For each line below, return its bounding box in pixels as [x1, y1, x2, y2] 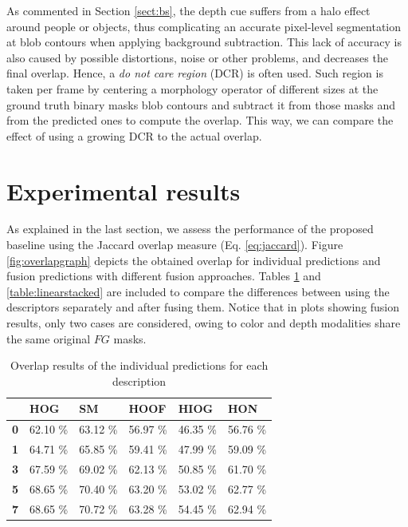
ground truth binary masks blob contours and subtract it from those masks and [6, 96, 396, 113]
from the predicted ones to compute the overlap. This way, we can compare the [6, 112, 394, 129]
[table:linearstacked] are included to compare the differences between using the [6, 283, 390, 299]
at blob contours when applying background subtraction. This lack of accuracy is [6, 34, 402, 50]
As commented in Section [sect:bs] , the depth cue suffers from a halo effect [6, 2, 371, 18]
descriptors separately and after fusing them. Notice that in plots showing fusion [6, 299, 400, 315]
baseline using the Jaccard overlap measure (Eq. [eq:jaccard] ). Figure [6, 236, 343, 253]
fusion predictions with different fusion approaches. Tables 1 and [6, 267, 321, 284]
